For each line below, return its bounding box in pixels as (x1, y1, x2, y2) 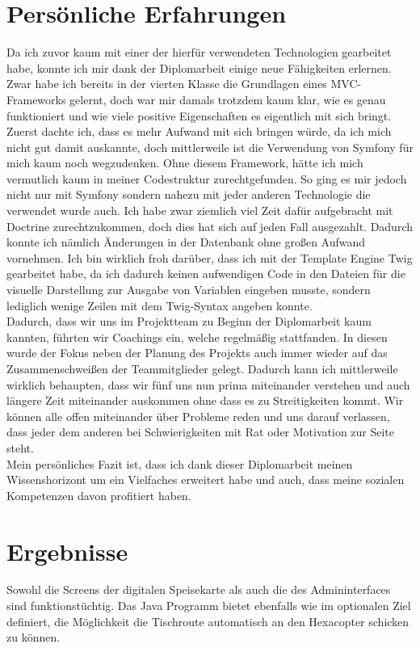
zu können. (6, 629, 61, 646)
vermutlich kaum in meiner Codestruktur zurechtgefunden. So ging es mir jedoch (6, 170, 407, 187)
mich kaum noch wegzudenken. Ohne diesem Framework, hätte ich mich (6, 154, 363, 171)
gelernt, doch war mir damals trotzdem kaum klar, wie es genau (69, 90, 386, 107)
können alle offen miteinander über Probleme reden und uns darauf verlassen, (6, 407, 390, 424)
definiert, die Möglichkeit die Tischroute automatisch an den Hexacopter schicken (6, 612, 409, 629)
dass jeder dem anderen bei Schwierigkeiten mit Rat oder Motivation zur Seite (6, 423, 395, 440)
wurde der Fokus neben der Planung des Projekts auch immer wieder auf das (6, 344, 388, 361)
